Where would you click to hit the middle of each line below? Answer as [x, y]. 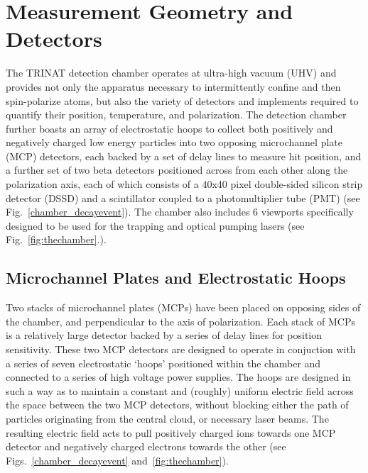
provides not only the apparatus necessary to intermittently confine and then [173, 86]
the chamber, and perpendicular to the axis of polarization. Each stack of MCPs [180, 321]
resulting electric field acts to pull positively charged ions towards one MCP [171, 432]
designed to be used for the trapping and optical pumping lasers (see [155, 225]
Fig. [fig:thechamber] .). [56, 239]
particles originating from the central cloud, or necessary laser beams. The [167, 418]
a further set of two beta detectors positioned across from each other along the [177, 170]
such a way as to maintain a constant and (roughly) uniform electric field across [180, 390]
